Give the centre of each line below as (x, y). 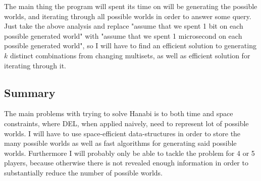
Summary (30, 92)
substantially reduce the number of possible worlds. (83, 172)
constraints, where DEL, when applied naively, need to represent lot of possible (126, 123)
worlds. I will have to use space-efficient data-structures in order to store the (122, 133)
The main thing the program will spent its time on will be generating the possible (131, 6)
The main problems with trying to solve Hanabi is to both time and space (119, 113)
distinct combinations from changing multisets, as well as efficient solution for (130, 55)
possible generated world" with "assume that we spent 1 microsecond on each (123, 35)
